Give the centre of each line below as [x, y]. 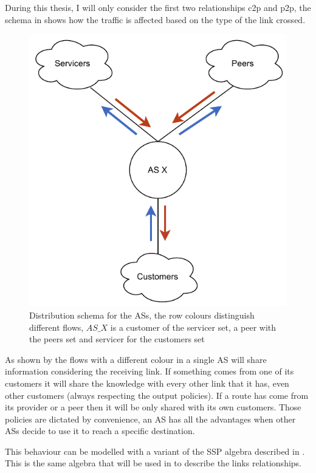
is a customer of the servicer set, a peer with [193, 327]
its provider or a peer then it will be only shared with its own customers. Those [153, 407]
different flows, [57, 327]
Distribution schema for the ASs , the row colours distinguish [142, 315]
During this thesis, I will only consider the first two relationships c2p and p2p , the [158, 7]
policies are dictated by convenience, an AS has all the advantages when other [150, 419]
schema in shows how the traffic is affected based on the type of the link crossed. [155, 19]
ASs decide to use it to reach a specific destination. [100, 431]
